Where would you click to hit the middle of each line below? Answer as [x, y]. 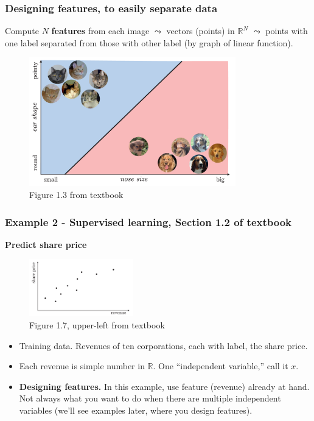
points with [287, 31]
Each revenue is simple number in [82, 366]
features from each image [100, 31]
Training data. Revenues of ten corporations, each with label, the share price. [163, 345]
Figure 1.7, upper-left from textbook [97, 325]
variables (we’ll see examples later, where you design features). [136, 410]
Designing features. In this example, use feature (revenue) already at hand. [164, 386]
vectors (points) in [201, 31]
